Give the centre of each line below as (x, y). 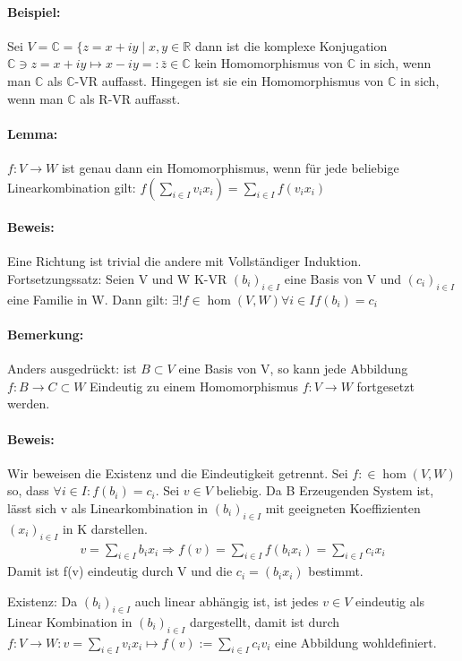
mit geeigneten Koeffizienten (343, 507)
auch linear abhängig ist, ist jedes (227, 601)
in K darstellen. (105, 528)
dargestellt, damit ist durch (265, 621)
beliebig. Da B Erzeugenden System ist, (325, 490)
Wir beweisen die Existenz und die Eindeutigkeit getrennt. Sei (178, 472)
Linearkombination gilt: (72, 187)
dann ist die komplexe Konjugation (291, 45)
